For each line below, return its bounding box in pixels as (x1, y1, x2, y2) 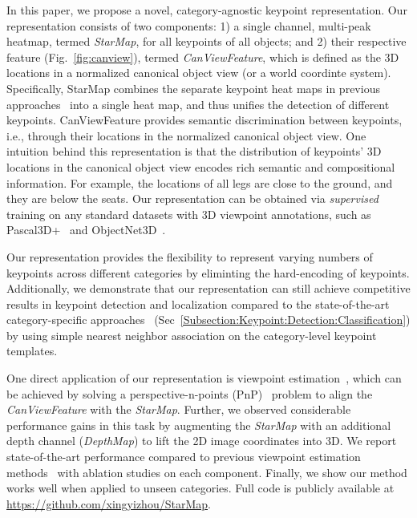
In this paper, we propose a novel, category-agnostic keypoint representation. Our (6, 2, 407, 18)
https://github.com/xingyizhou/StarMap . (6, 495, 211, 512)
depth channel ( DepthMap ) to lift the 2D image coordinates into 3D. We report (6, 432, 397, 449)
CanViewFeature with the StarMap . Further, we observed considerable (6, 401, 351, 418)
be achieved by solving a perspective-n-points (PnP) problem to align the (6, 385, 373, 402)
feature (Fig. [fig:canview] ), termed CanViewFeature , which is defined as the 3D (6, 48, 399, 65)
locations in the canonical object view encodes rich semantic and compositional (6, 158, 395, 175)
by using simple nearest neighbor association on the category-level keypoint (6, 326, 377, 343)
